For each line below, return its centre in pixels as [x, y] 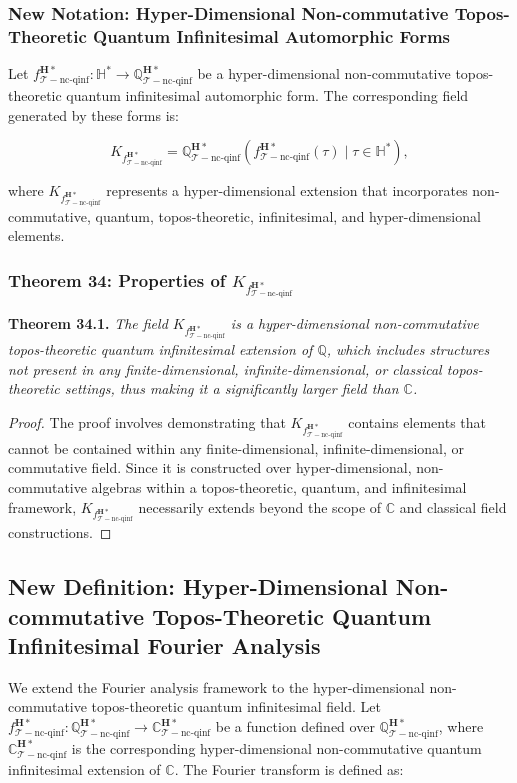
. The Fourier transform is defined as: [289, 768]
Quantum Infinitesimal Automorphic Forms [272, 35]
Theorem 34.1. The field [88, 323]
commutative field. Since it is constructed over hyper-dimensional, [210, 467]
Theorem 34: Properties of [117, 279]
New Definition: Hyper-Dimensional [198, 586]
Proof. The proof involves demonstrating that [147, 421]
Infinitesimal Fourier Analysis [164, 645]
